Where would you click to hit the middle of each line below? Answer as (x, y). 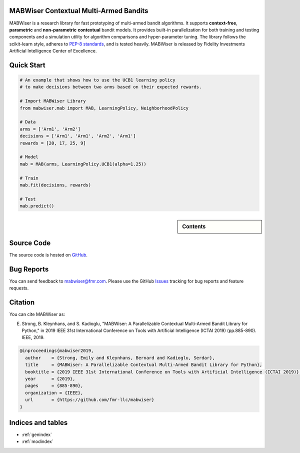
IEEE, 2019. (33, 337)
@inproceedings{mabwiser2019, (57, 351)
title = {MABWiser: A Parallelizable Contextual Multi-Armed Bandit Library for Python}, (144, 365)
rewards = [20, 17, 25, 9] (53, 143)
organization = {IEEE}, (54, 393)
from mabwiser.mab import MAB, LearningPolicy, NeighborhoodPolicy (104, 108)
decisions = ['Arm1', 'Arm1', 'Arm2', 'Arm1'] (78, 136)
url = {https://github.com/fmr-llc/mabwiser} (90, 400)
